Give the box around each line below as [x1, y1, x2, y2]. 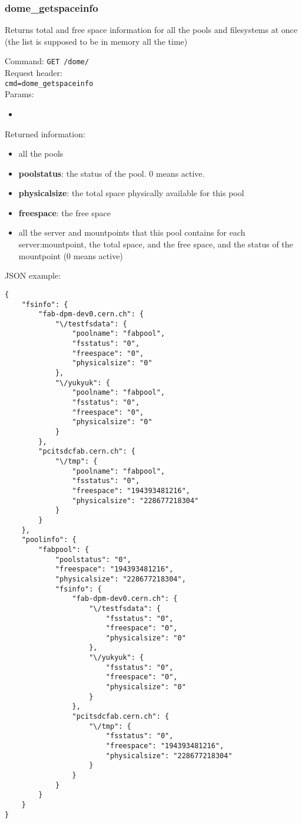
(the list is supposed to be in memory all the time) [5, 35, 188, 47]
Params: [5, 88, 34, 100]
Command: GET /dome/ [5, 55, 89, 67]
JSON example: [5, 269, 61, 282]
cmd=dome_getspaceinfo [5, 79, 94, 88]
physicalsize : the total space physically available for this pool [18, 187, 244, 199]
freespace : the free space [18, 206, 111, 219]
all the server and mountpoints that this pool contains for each [18, 226, 245, 239]
